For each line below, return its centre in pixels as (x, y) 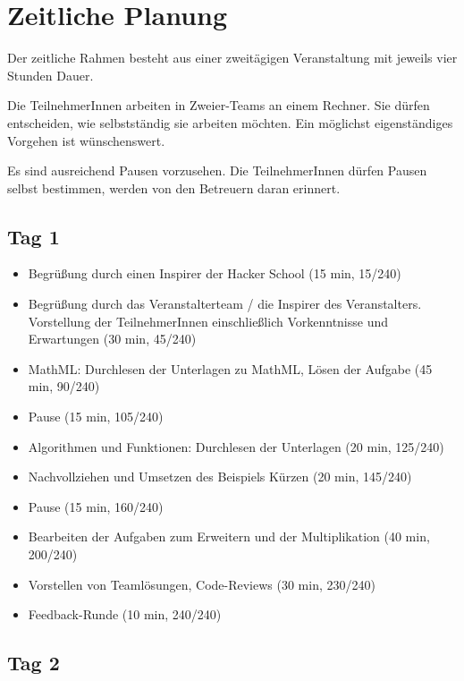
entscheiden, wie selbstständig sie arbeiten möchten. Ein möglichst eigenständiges (230, 122)
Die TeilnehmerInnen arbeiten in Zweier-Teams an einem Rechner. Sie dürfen (219, 105)
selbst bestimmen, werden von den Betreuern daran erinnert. (174, 187)
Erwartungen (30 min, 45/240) (112, 339)
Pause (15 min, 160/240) (96, 506)
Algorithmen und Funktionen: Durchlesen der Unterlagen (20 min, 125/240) (236, 446)
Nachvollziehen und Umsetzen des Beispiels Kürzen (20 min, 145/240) (220, 477)
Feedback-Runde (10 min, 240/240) (125, 614)
